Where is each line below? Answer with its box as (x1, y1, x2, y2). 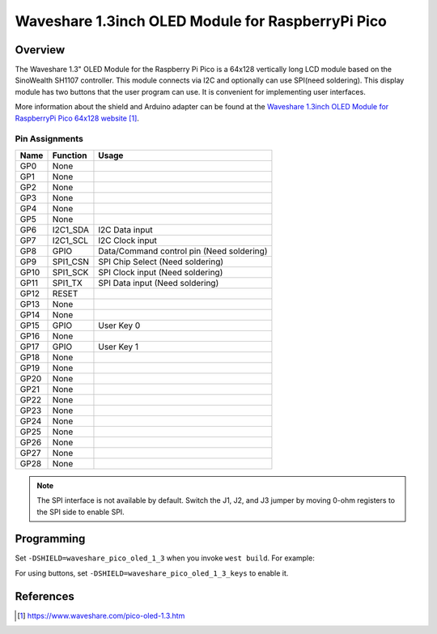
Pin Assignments (15, 134, 84, 145)
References (15, 589, 74, 603)
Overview (15, 43, 66, 57)
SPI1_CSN (52, 256, 89, 267)
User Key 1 (98, 341, 139, 352)
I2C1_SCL (52, 235, 89, 246)
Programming (15, 532, 86, 546)
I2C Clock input (98, 235, 157, 246)
